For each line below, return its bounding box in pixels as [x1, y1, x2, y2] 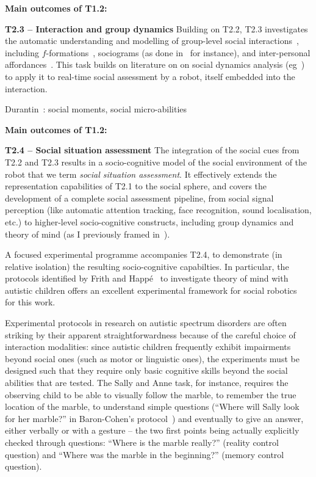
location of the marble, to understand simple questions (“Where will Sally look [5, 400, 300, 413]
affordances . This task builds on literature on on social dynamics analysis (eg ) [5, 58, 305, 71]
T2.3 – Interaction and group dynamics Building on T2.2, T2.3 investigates [5, 22, 308, 35]
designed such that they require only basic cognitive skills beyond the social [5, 364, 288, 377]
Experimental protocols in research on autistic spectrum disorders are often [5, 316, 287, 329]
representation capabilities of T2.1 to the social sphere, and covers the [5, 180, 267, 192]
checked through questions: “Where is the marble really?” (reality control [5, 436, 279, 448]
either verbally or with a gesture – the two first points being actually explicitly [5, 424, 300, 437]
